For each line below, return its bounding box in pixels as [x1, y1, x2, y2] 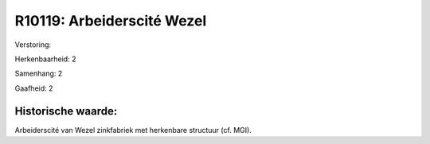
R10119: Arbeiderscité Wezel [14, 12, 207, 29]
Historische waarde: [14, 104, 118, 118]
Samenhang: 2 [14, 68, 63, 79]
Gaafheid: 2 [14, 84, 53, 93]
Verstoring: [14, 40, 52, 49]
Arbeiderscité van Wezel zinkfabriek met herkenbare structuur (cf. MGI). [14, 125, 252, 134]
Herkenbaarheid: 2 [14, 54, 76, 64]
